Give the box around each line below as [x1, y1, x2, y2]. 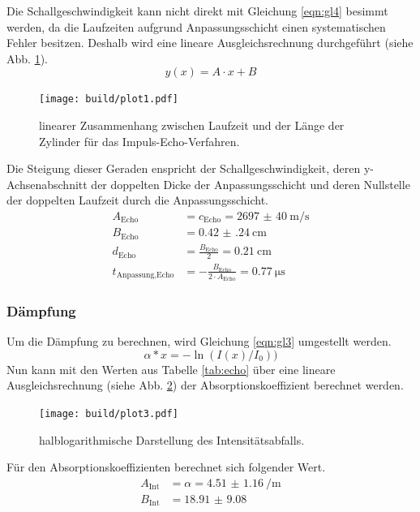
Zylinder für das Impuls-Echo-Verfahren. [39, 132, 240, 149]
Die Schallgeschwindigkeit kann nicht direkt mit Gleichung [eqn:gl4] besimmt [6, 2, 388, 19]
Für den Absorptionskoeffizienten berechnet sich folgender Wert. [6, 458, 326, 475]
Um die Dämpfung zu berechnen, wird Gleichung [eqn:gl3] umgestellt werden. [6, 333, 392, 350]
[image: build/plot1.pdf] [39, 93, 178, 105]
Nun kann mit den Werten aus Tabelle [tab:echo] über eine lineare [6, 360, 336, 377]
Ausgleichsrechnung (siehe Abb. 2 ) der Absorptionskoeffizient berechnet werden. [6, 376, 404, 394]
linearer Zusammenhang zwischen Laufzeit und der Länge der [39, 117, 345, 134]
